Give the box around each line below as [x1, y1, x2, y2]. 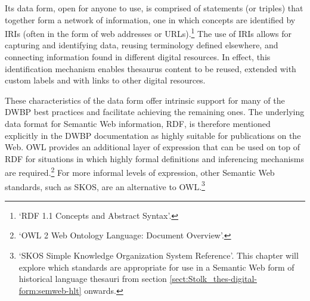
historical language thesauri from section [18, 272, 167, 285]
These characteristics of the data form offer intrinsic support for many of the [5, 94, 285, 106]
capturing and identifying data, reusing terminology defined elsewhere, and [5, 39, 278, 51]
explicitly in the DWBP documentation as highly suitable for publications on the [5, 129, 301, 141]
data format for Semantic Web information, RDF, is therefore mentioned [5, 117, 271, 129]
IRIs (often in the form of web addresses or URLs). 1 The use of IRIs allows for [5, 26, 292, 39]
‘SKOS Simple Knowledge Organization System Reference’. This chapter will [18, 249, 299, 262]
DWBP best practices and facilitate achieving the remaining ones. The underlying [5, 105, 305, 118]
